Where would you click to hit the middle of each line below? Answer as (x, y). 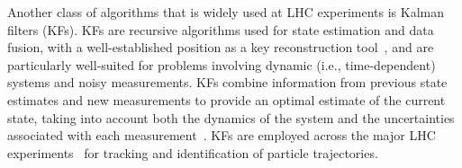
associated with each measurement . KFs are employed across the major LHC (222, 135)
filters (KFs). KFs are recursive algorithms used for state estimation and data (221, 29)
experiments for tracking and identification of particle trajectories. (193, 152)
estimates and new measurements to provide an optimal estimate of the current (226, 99)
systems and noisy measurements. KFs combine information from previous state (227, 82)
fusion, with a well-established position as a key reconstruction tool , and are (221, 47)
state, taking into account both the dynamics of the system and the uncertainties (231, 117)
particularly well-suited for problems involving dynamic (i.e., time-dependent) (222, 64)
